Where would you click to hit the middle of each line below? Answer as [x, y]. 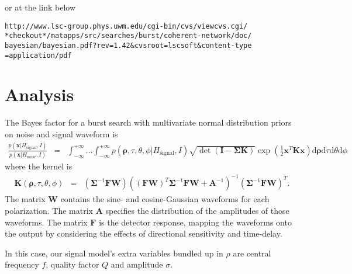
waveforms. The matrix [46, 222]
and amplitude [137, 264]
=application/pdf [38, 55]
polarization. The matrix [49, 210]
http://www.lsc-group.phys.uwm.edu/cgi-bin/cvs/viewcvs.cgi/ [126, 26]
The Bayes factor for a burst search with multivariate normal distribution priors [148, 122]
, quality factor [73, 264]
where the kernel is [39, 166]
